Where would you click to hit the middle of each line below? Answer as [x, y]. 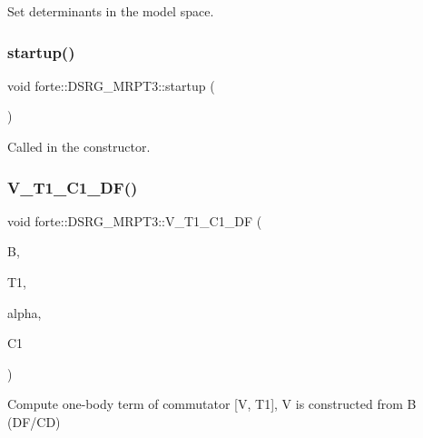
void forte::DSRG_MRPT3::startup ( [111, 85]
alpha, [25, 312]
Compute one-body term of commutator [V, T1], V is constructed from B [212, 404]
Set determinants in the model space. [111, 11]
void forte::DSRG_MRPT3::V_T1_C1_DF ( [135, 220]
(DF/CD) [34, 421]
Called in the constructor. [79, 146]
